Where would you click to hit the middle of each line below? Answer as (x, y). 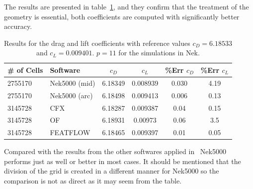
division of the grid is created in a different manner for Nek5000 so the (112, 171)
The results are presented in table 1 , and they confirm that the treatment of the (126, 6)
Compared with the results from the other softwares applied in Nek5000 (115, 151)
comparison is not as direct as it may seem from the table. (93, 181)
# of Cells (25, 70)
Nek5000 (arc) (71, 95)
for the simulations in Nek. (159, 53)
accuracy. (18, 26)
